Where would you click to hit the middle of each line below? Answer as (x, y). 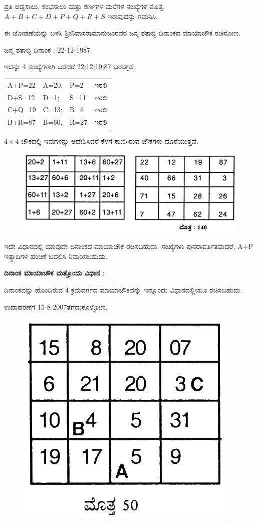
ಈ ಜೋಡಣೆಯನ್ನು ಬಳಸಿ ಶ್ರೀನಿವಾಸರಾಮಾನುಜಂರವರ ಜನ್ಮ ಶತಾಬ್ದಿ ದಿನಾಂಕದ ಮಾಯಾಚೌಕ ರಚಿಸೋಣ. (122, 33)
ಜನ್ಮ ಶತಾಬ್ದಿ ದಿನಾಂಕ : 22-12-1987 (47, 49)
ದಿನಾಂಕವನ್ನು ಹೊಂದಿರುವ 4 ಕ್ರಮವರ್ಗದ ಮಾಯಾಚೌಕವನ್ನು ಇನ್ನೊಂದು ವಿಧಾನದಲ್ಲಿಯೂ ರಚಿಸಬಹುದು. (123, 290)
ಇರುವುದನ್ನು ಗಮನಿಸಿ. (133, 16)
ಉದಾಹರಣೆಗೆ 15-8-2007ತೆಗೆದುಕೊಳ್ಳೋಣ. (56, 306)
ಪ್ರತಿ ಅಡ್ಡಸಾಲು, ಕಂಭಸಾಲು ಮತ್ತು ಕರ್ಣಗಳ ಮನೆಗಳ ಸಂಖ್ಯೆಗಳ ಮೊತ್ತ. (84, 6)
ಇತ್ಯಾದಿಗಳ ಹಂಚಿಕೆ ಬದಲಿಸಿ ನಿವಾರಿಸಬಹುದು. (56, 256)
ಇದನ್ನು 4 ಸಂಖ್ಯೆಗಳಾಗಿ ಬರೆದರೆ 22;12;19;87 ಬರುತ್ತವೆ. (70, 66)
